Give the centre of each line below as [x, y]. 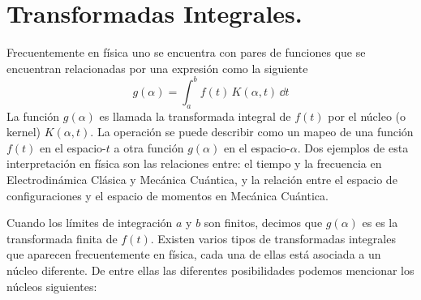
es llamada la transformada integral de [195, 116]
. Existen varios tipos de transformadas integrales [273, 238]
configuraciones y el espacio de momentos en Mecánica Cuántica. [168, 195]
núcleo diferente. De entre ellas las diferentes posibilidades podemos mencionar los [210, 270]
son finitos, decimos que [263, 223]
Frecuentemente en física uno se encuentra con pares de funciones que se [186, 52]
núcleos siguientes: [52, 286]
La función [33, 116]
